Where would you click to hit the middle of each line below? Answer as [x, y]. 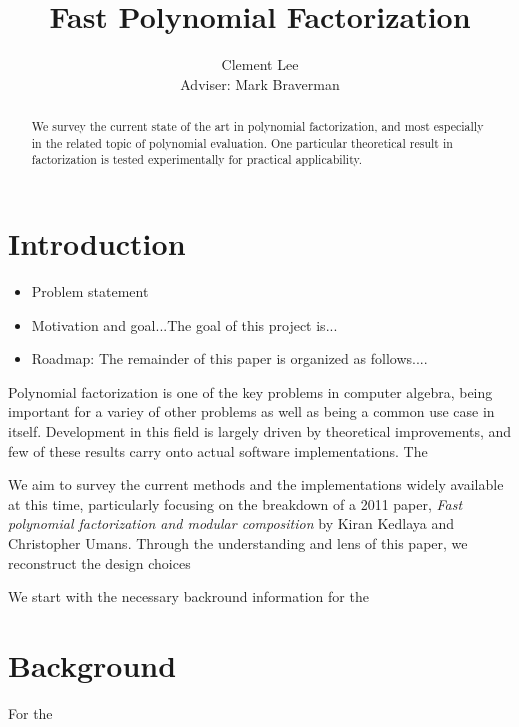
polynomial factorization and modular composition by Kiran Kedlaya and [231, 523]
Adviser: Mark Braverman [260, 83]
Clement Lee [260, 64]
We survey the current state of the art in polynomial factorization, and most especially [257, 126]
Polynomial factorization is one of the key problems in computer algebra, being [250, 391]
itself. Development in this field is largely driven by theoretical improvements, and [260, 430]
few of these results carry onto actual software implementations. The [218, 450]
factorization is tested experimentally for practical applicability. [197, 159]
